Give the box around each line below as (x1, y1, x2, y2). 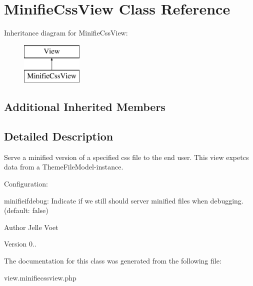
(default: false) (4, 205, 48, 215)
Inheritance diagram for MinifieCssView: (4, 27, 128, 38)
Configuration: (4, 178, 48, 189)
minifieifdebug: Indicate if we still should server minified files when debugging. (4, 195, 243, 205)
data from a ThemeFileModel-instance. (4, 161, 123, 172)
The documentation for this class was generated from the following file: (4, 255, 221, 266)
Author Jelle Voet (4, 221, 58, 232)
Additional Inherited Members (4, 99, 165, 114)
